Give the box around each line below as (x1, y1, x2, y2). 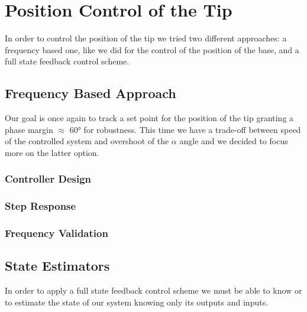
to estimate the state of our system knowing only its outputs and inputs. (5, 295, 269, 308)
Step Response (5, 199, 76, 213)
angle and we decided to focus (179, 135, 288, 147)
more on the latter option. (5, 146, 99, 158)
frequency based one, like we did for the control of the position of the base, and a (5, 43, 299, 56)
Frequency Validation (5, 226, 108, 240)
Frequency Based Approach (5, 84, 176, 102)
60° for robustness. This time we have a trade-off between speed (69, 123, 301, 135)
